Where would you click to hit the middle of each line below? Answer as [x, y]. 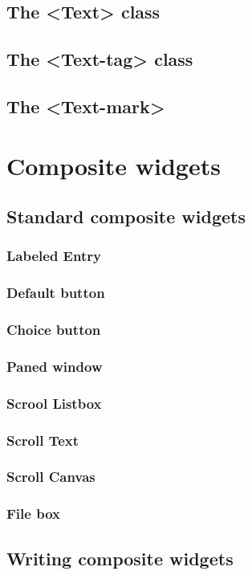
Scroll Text [43, 440]
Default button [56, 293]
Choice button [54, 330]
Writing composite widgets [120, 558]
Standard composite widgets [126, 216]
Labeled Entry [54, 256]
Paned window [55, 366]
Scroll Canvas [51, 477]
